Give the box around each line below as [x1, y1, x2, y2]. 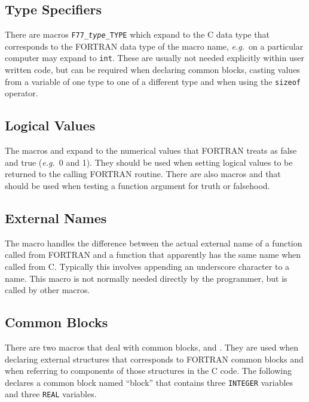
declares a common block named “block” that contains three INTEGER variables [5, 376, 293, 388]
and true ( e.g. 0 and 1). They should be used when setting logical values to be [5, 156, 293, 168]
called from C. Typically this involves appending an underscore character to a [5, 260, 290, 272]
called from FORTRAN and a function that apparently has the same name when [5, 248, 301, 261]
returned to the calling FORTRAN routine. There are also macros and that [5, 167, 281, 180]
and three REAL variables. [5, 388, 97, 400]
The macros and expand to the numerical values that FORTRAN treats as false [5, 144, 297, 157]
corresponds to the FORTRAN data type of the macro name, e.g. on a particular [5, 39, 304, 52]
